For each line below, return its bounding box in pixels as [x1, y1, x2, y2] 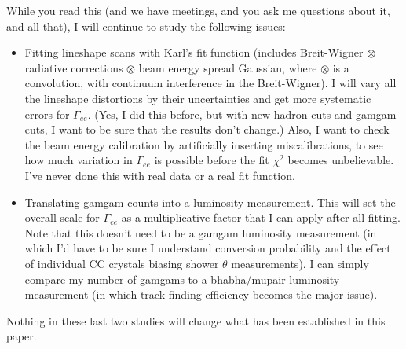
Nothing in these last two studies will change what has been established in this [6, 312, 386, 329]
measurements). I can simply [231, 255, 369, 271]
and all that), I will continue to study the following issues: [6, 17, 286, 34]
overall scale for [24, 209, 100, 226]
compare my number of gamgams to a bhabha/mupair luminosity [24, 270, 340, 287]
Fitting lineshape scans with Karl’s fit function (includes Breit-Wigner [24, 44, 364, 61]
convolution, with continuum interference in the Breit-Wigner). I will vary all [24, 75, 397, 91]
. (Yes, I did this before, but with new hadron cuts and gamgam [87, 105, 397, 122]
